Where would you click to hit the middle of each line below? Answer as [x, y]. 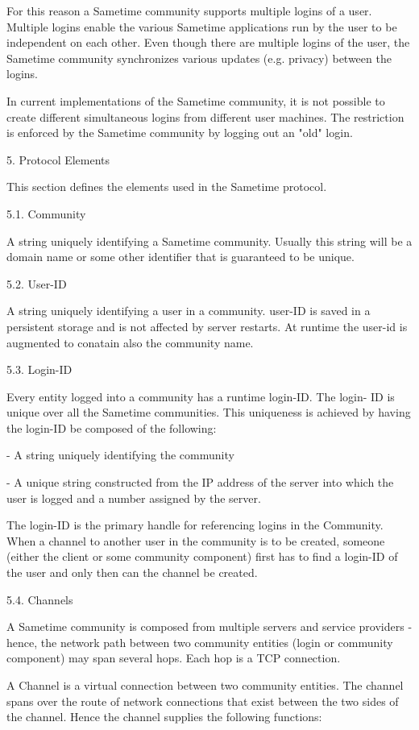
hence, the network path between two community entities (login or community [200, 642]
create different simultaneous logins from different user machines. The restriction [205, 116]
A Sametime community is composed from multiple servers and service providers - [209, 626]
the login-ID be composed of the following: [112, 427]
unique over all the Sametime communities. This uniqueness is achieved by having [209, 412]
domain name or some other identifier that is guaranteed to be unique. [180, 257]
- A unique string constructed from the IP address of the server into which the [200, 482]
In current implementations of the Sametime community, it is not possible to [196, 100]
